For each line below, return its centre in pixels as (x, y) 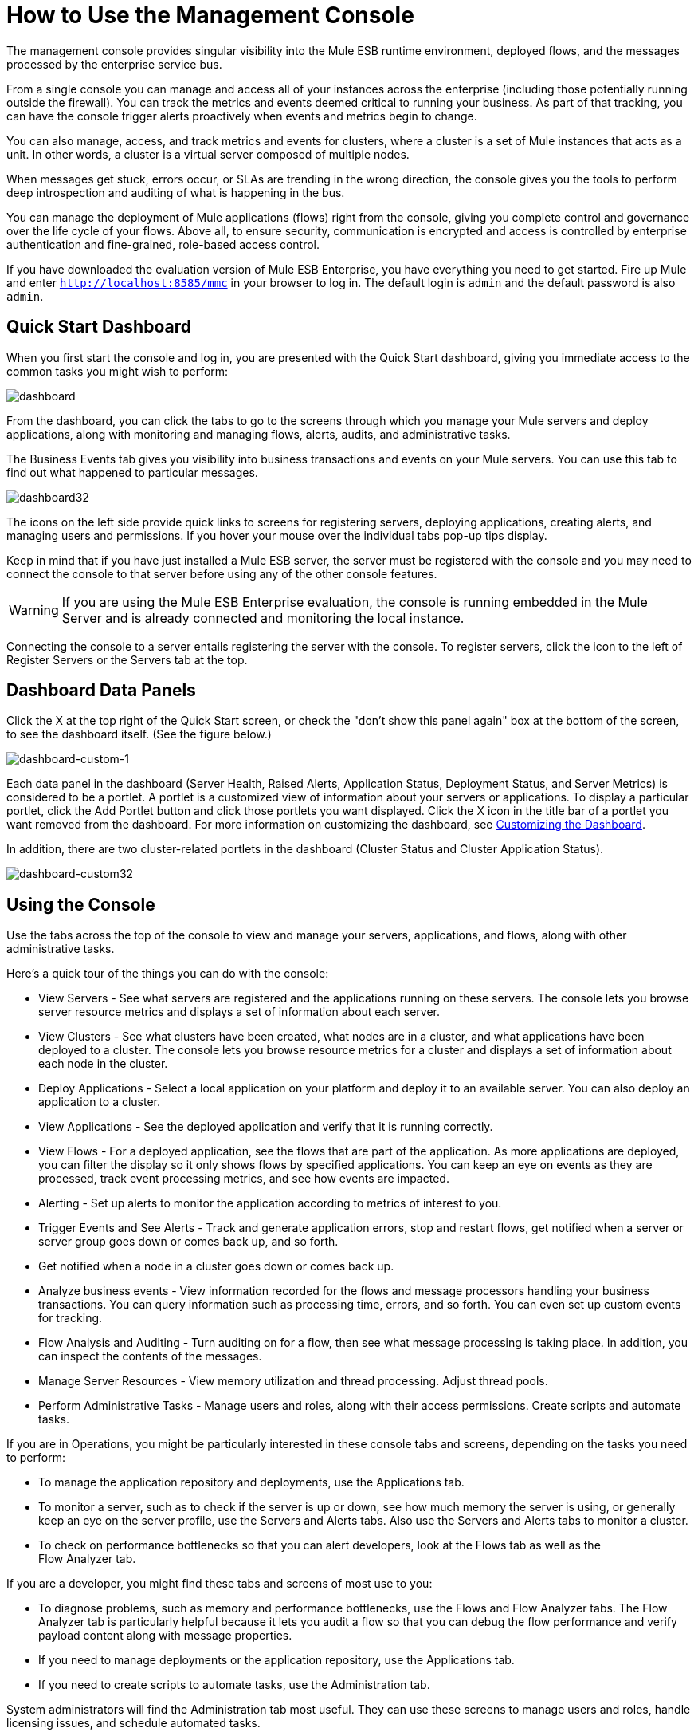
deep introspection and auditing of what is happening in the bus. (176, 192)
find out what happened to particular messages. (132, 472)
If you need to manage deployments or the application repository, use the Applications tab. (276, 1660)
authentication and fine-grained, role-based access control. (163, 244)
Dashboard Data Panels (101, 691)
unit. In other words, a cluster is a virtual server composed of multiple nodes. (208, 154)
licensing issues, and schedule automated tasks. (133, 1723)
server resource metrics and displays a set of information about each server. (239, 1012)
